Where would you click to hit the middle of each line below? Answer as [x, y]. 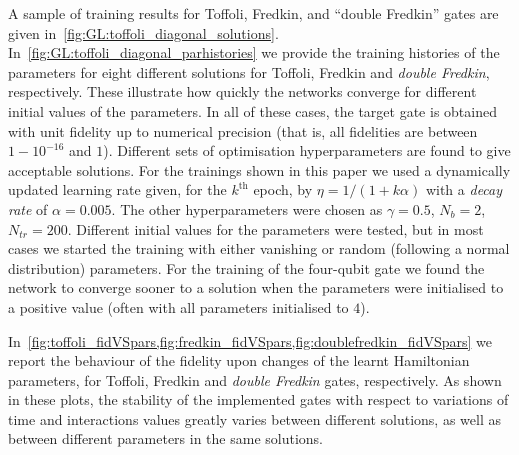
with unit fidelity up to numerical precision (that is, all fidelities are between [243, 130]
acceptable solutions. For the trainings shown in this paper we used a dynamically [259, 169]
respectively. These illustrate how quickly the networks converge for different [242, 91]
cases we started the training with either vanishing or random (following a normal [259, 248]
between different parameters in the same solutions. [165, 438]
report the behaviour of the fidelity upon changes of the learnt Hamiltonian [239, 360]
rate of [28, 208]
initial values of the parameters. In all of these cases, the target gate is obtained [252, 110]
